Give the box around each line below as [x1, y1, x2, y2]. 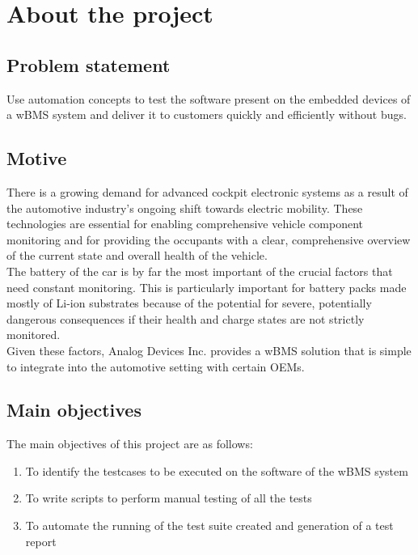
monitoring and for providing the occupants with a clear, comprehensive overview [6, 231, 411, 248]
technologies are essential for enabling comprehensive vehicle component [6, 215, 363, 232]
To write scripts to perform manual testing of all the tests [25, 489, 312, 506]
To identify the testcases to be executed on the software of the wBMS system [25, 462, 408, 479]
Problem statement [6, 52, 171, 77]
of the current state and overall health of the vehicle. [6, 247, 268, 264]
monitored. [6, 326, 61, 343]
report [25, 532, 57, 549]
